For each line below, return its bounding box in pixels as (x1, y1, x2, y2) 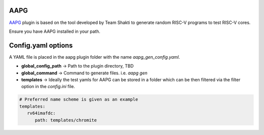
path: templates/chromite (35, 117, 97, 123)
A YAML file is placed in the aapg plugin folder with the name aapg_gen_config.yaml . (9, 54, 180, 60)
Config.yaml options (9, 41, 73, 49)
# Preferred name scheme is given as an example (19, 97, 138, 102)
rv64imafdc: (27, 111, 56, 116)
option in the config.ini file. (21, 84, 75, 90)
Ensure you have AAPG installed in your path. (9, 28, 100, 34)
